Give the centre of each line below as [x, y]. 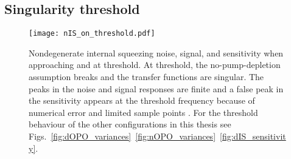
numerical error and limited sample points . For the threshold [143, 112]
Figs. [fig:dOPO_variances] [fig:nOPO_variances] [122, 136]
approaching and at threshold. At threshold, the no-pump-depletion [155, 65]
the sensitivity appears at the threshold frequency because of [142, 100]
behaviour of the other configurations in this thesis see [130, 124]
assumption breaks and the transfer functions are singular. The [146, 77]
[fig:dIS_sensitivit [253, 136]
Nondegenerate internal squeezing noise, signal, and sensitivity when [156, 52]
